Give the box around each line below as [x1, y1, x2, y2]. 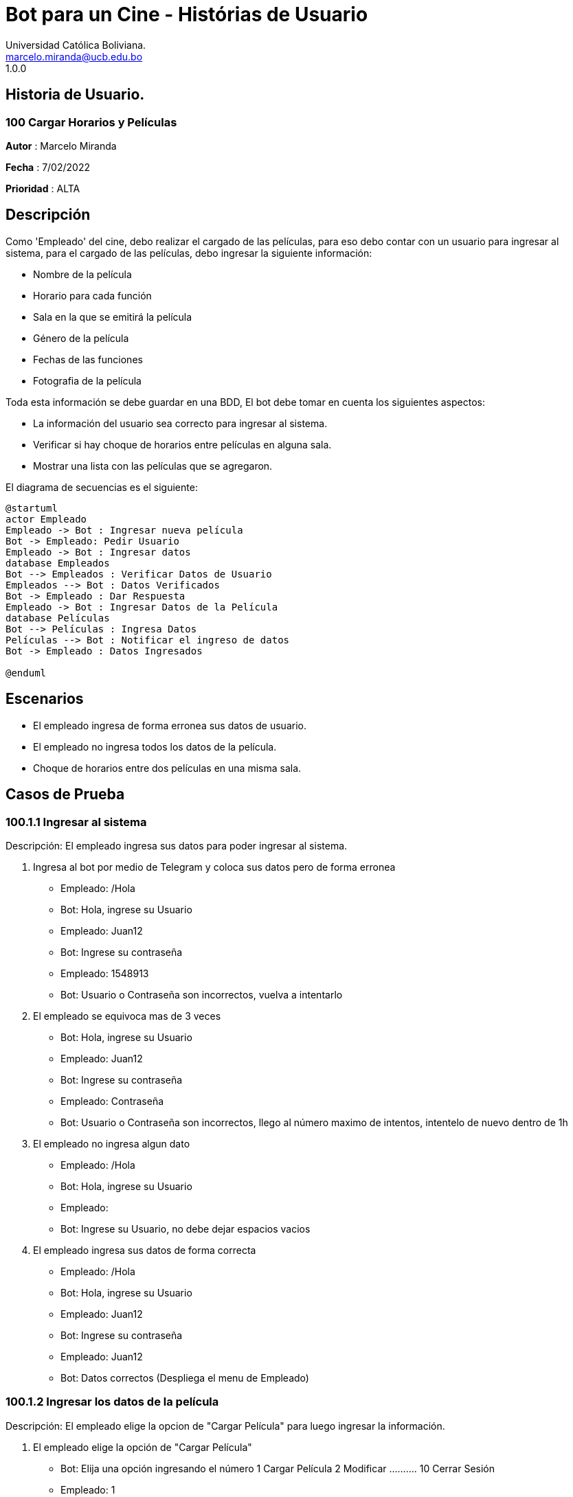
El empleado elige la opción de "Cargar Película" [33, 1441, 252, 1453]
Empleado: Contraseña [60, 1095, 164, 1107]
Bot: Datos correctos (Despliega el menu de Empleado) [60, 1371, 309, 1384]
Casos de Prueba [5, 786, 125, 803]
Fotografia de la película [33, 374, 142, 387]
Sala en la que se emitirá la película [33, 310, 192, 323]
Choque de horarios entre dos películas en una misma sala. [33, 762, 302, 774]
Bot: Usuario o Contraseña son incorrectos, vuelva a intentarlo [60, 988, 343, 1001]
